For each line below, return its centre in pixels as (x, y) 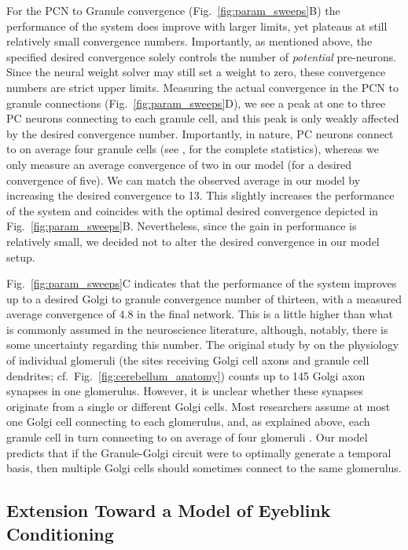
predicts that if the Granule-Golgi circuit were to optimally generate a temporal (199, 452)
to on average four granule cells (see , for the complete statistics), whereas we (193, 149)
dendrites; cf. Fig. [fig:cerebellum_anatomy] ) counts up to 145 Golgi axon (186, 375)
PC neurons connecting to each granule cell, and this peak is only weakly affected (203, 118)
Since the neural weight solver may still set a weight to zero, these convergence (196, 72)
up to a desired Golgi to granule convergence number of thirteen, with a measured (204, 298)
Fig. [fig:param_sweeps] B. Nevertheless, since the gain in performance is (182, 226)
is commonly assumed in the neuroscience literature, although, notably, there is (197, 329)
